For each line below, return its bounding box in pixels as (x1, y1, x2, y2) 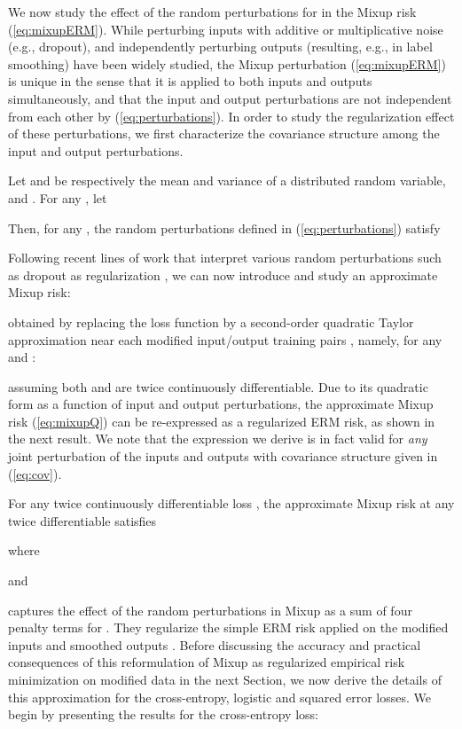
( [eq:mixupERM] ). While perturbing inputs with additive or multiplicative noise (8, 20, 443, 38)
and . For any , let (8, 188, 107, 207)
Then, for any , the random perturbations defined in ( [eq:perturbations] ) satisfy (8, 218, 441, 237)
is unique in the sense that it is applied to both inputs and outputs (8, 72, 372, 90)
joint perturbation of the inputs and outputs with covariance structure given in (8, 447, 438, 466)
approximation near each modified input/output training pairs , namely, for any (8, 330, 442, 349)
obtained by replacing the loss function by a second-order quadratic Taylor (8, 312, 414, 331)
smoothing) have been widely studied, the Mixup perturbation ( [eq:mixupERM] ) (8, 54, 446, 73)
